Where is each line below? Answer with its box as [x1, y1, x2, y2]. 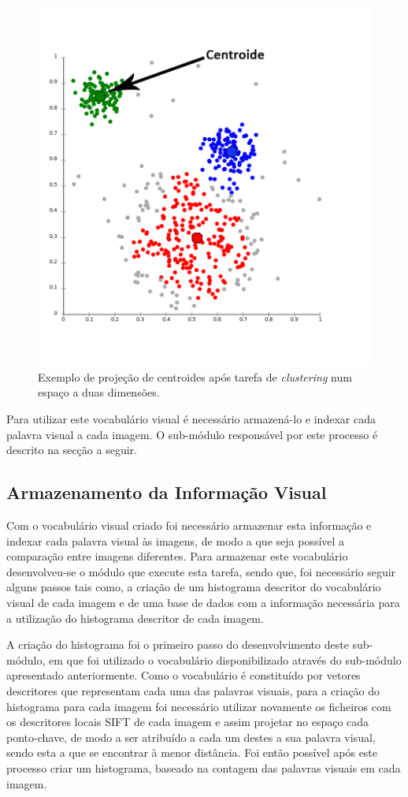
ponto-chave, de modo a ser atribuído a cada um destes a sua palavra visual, [6, 728, 376, 745]
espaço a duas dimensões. [38, 384, 160, 400]
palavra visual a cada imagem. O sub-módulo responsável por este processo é [6, 426, 378, 442]
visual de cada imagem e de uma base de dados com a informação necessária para [6, 594, 400, 610]
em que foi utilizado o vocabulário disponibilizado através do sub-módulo [49, 651, 402, 668]
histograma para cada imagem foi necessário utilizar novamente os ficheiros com [6, 698, 391, 714]
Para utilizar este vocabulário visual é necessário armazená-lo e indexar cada [6, 411, 376, 427]
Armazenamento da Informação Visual [6, 480, 327, 505]
